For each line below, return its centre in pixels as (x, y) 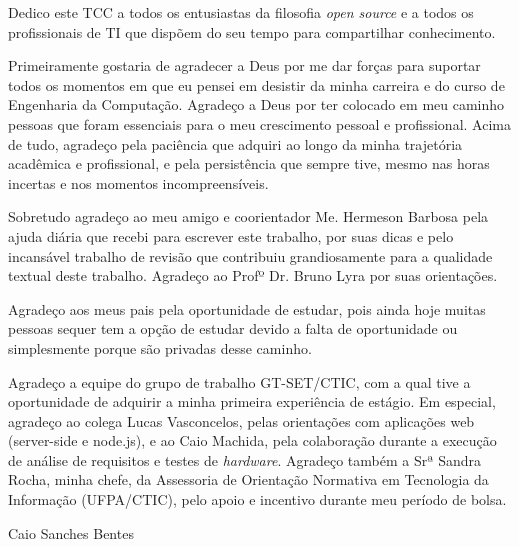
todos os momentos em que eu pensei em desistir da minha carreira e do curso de (256, 84)
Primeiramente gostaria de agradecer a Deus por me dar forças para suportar (244, 65)
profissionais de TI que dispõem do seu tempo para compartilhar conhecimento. (252, 31)
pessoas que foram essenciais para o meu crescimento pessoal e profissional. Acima (259, 123)
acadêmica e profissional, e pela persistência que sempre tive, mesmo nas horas (249, 163)
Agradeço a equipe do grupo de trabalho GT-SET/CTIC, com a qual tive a (239, 381)
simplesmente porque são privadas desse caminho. (160, 347)
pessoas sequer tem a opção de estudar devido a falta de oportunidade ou (233, 328)
